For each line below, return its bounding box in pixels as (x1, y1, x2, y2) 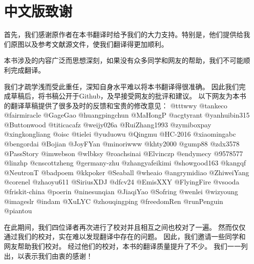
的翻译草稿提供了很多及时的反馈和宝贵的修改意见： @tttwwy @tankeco (4, 100, 228, 110)
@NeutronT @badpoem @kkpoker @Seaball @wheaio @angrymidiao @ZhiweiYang (4, 167, 249, 177)
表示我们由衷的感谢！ (24, 250, 93, 261)
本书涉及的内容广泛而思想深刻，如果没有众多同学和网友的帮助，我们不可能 (4, 55, 243, 65)
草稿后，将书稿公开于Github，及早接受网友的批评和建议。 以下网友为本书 (10, 91, 246, 101)
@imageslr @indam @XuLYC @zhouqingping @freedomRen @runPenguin (4, 196, 223, 206)
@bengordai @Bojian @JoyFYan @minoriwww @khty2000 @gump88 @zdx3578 (4, 139, 240, 149)
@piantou (4, 205, 32, 216)
